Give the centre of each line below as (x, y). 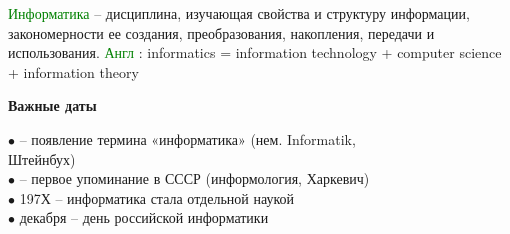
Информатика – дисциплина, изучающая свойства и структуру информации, (239, 13)
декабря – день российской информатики (144, 217)
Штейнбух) (42, 158)
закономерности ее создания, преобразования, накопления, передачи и (221, 32)
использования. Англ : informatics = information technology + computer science (255, 52)
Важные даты (52, 105)
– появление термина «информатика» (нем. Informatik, (187, 138)
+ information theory (73, 71)
